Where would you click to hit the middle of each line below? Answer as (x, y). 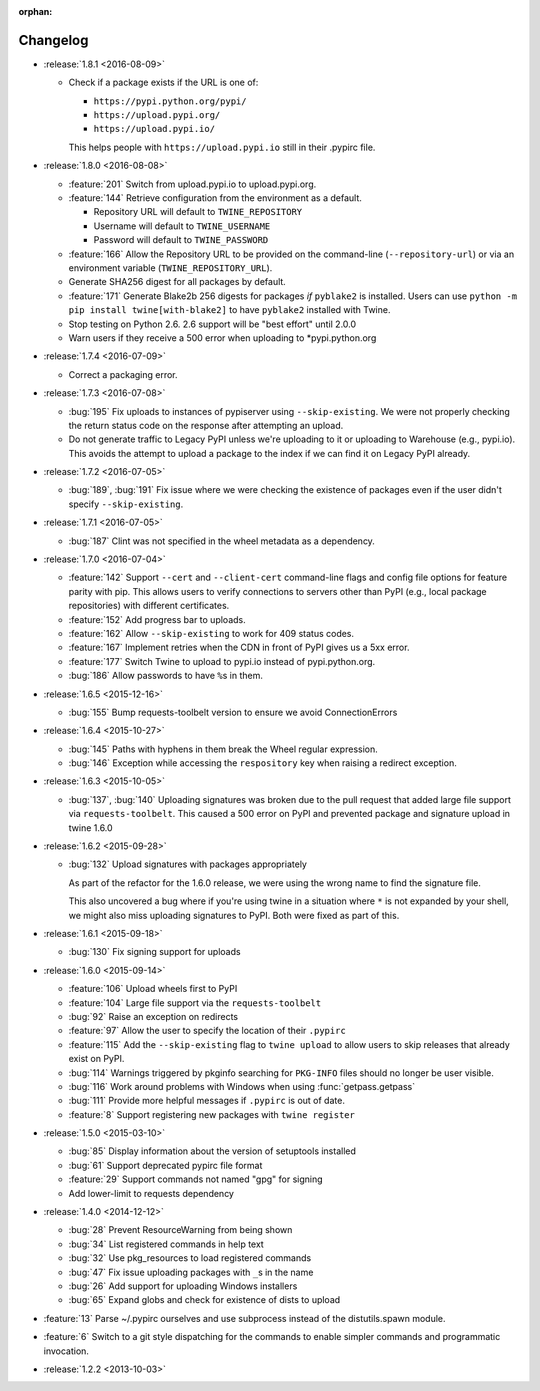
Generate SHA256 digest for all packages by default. (177, 282)
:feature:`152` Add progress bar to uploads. (157, 619)
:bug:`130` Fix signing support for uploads (154, 952)
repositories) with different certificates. (149, 606)
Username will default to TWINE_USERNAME (182, 226)
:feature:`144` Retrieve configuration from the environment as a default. (215, 198)
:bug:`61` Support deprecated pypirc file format (165, 1165)
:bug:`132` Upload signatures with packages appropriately (187, 864)
